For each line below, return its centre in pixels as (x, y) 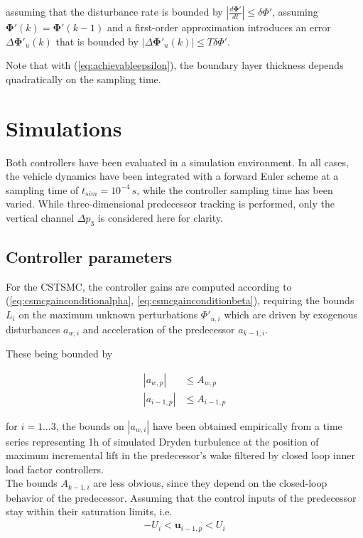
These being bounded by (59, 353)
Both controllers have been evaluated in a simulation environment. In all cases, (177, 162)
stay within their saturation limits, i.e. (89, 511)
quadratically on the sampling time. (83, 79)
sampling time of (42, 189)
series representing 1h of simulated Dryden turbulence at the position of (162, 441)
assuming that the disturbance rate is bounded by (114, 11)
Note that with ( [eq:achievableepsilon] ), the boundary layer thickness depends (175, 65)
